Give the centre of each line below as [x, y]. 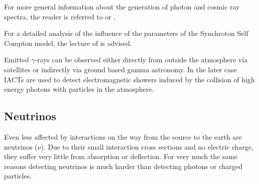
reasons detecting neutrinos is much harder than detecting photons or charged [123, 166]
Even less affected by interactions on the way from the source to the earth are [123, 136]
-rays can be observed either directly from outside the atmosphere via [141, 60]
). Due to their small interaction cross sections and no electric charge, [147, 146]
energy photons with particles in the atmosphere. [79, 89]
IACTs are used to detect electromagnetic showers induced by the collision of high [129, 79]
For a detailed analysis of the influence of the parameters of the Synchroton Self [126, 33]
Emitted [16, 60]
